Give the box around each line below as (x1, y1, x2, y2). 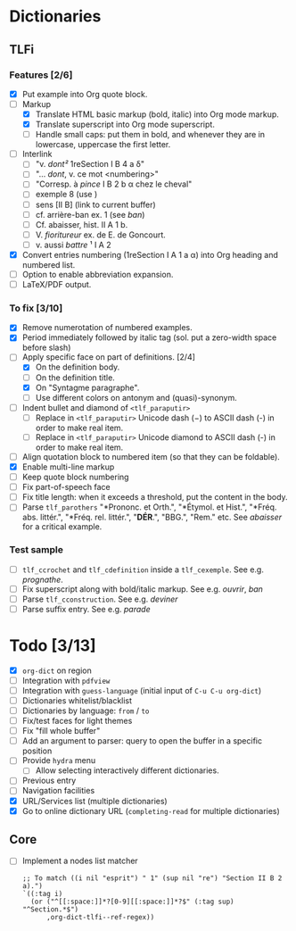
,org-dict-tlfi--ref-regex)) (45, 912, 155, 921)
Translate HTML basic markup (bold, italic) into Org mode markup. (35, 109, 279, 120)
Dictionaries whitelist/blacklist (21, 694, 132, 706)
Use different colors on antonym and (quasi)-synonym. (35, 392, 238, 403)
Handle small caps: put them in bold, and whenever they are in (35, 129, 266, 140)
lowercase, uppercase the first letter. (35, 139, 171, 150)
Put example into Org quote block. (21, 88, 148, 99)
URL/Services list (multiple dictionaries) (21, 795, 168, 806)
